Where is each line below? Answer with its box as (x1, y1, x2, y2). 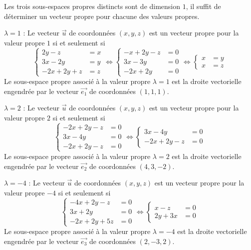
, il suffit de (186, 1, 221, 11)
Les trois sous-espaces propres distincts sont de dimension (4, 1, 181, 11)
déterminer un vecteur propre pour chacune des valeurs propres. (4, 10, 200, 21)
